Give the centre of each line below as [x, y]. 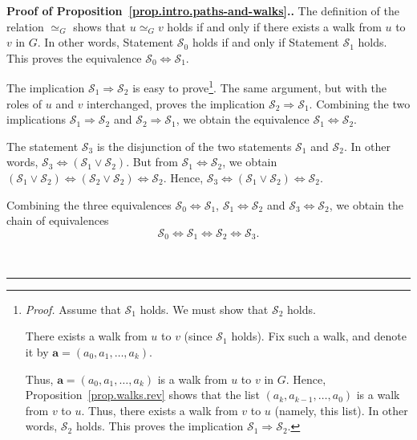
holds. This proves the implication [160, 426]
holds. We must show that [204, 309]
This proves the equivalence [74, 57]
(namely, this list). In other [341, 410]
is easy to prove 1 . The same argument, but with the [260, 87]
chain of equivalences [58, 220]
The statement [43, 146]
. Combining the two [360, 103]
